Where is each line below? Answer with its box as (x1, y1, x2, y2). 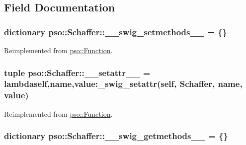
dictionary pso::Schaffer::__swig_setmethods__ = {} (4, 25, 227, 38)
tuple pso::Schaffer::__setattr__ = (4, 66, 151, 78)
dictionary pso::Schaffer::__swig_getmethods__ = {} (4, 130, 228, 142)
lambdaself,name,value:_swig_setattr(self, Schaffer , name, (4, 77, 243, 90)
